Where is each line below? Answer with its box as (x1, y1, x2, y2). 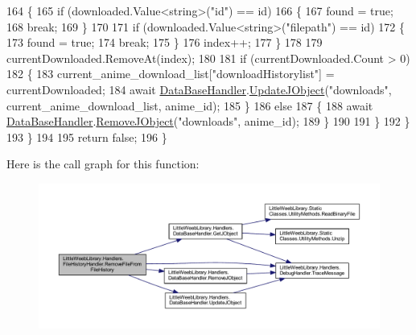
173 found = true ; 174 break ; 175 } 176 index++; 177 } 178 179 (6, 34, 323, 51)
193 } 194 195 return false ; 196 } (6, 128, 167, 145)
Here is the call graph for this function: (6, 155, 200, 172)
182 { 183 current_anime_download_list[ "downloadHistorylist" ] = (6, 65, 335, 82)
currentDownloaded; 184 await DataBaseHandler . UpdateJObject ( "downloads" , (6, 81, 392, 97)
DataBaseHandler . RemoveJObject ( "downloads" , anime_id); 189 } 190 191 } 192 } (6, 113, 410, 130)
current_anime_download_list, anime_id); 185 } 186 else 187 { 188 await (6, 97, 373, 114)
